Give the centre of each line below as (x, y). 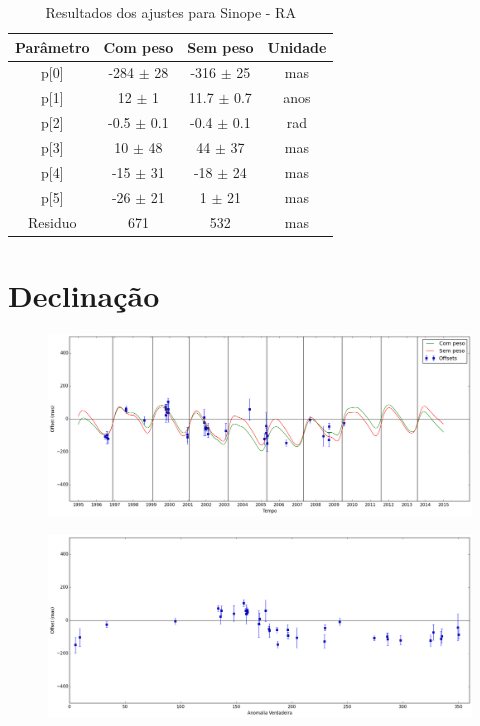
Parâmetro (52, 46)
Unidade (297, 46)
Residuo (52, 221)
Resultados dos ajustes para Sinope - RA (170, 12)
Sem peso (220, 46)
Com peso (138, 46)
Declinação (84, 294)
